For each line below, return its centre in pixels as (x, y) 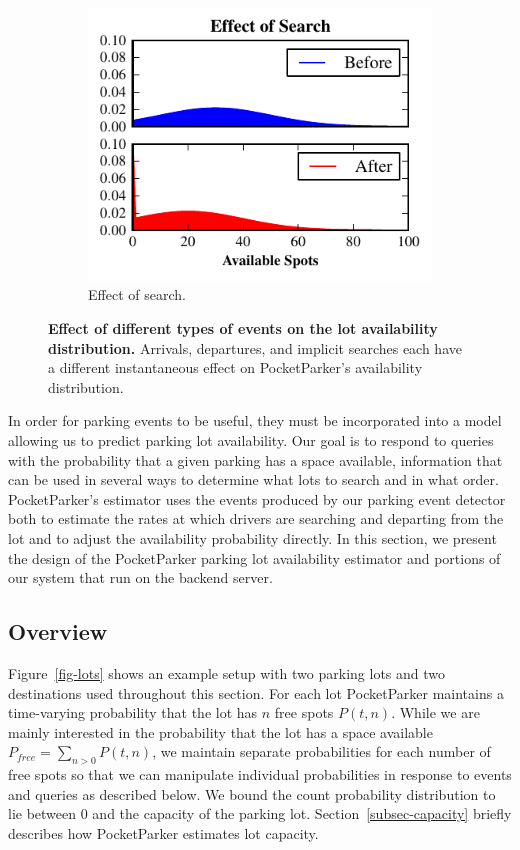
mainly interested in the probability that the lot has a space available (220, 731)
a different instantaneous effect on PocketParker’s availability (235, 367)
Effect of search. (137, 294)
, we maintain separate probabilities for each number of (321, 751)
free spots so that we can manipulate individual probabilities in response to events (260, 774)
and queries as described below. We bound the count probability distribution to (252, 793)
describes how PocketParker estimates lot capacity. (163, 832)
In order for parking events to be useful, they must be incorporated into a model (255, 420)
